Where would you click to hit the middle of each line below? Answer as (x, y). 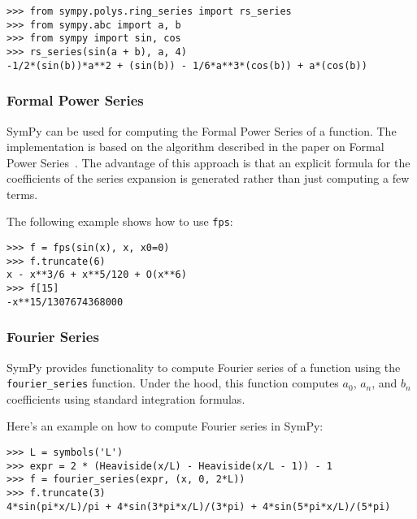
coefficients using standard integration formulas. (126, 398)
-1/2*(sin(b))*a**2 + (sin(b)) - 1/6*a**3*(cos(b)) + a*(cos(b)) (187, 65)
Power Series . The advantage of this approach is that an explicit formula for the (208, 162)
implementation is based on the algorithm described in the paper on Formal (195, 147)
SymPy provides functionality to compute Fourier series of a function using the (204, 367)
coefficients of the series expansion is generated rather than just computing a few (208, 178)
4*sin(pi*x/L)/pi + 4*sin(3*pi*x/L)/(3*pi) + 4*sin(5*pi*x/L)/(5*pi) (199, 506)
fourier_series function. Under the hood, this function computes (173, 383)
